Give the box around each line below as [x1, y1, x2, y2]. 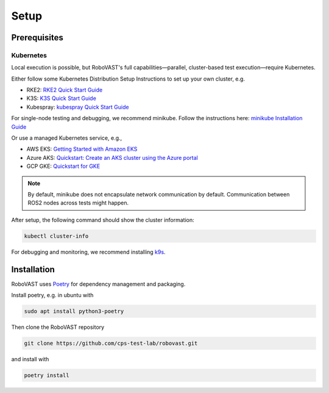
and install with [11, 355, 49, 362]
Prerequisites [11, 32, 63, 43]
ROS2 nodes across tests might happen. [27, 199, 129, 207]
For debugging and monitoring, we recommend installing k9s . [11, 248, 166, 256]
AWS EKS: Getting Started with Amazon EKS [26, 145, 138, 153]
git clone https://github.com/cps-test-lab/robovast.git [24, 340, 198, 347]
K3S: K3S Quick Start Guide [26, 95, 97, 102]
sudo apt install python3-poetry [24, 308, 124, 315]
